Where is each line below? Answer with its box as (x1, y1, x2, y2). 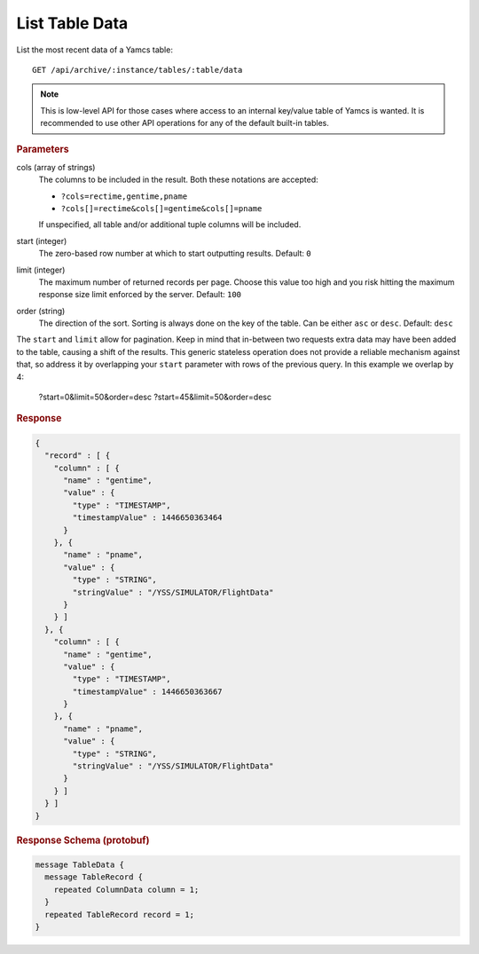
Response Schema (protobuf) (16, 834, 150, 847)
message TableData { (35, 860, 124, 870)
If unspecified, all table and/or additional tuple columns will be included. (38, 219, 302, 230)
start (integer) (16, 235, 67, 246)
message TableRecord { (44, 872, 144, 882)
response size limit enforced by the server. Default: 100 (38, 289, 242, 300)
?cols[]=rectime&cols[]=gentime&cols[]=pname (60, 203, 263, 213)
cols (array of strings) (16, 162, 96, 172)
